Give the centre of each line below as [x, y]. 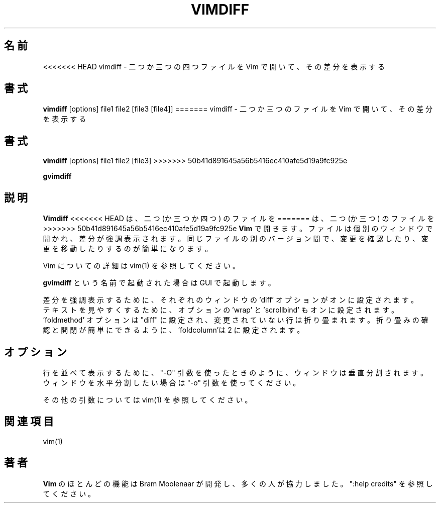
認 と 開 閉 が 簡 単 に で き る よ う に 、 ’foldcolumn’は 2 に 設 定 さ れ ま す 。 [174, 330]
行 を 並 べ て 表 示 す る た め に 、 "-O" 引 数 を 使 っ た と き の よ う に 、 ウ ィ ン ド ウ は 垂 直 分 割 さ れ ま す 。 [235, 372]
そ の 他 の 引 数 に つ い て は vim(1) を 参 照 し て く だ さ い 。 [147, 399]
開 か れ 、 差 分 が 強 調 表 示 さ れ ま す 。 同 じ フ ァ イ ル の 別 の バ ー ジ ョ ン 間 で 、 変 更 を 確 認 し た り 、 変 [236, 239]
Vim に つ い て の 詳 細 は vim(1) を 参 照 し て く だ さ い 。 [141, 266]
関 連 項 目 [29, 422]
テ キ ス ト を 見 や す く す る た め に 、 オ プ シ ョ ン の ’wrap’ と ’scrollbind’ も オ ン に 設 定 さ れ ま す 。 [221, 310]
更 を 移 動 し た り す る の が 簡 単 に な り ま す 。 [128, 249]
